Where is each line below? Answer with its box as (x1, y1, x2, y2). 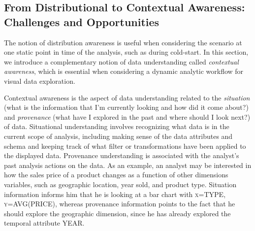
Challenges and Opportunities (4, 14, 159, 29)
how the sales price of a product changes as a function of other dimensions (4, 169, 228, 180)
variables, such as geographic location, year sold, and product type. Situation (4, 179, 237, 189)
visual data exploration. (4, 75, 75, 86)
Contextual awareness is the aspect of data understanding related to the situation (4, 92, 250, 102)
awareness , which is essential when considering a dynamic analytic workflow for (4, 66, 244, 76)
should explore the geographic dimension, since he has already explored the (4, 208, 231, 218)
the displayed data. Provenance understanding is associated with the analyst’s (4, 150, 239, 161)
